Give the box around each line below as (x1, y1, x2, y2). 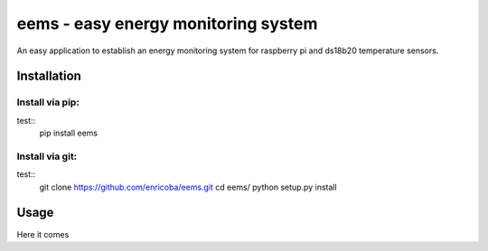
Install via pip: (16, 96, 80, 108)
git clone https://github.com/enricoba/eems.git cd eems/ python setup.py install (39, 181, 338, 192)
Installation (16, 69, 81, 84)
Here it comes (16, 228, 70, 239)
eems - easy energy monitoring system (16, 14, 318, 33)
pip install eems (39, 127, 99, 139)
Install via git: (16, 150, 78, 163)
